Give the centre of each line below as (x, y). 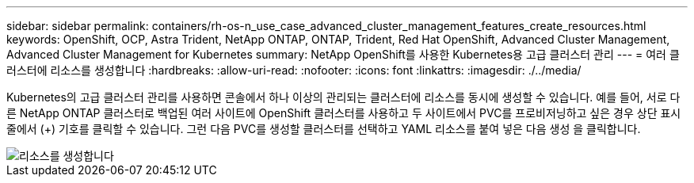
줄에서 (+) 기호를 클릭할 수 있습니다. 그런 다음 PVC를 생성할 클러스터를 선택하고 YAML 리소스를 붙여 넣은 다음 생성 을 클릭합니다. (324, 129)
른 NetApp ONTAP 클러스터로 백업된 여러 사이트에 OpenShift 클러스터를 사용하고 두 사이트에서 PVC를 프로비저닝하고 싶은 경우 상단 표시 (344, 113)
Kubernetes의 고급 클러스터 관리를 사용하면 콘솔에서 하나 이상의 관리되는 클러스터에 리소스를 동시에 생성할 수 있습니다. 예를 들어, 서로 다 (343, 97)
